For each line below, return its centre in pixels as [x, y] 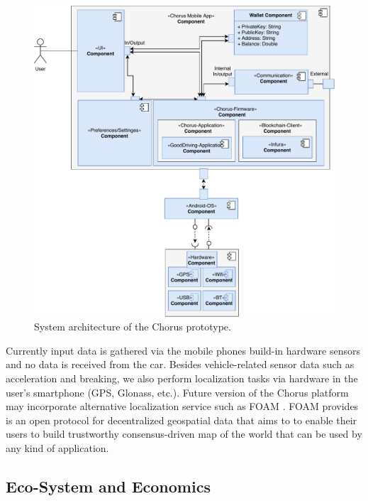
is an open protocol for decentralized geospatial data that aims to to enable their [182, 420]
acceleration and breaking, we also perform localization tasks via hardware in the [182, 378]
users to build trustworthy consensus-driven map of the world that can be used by [184, 434]
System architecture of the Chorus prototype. [133, 327]
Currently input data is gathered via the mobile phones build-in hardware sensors [183, 350]
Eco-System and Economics [108, 486]
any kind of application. [57, 448]
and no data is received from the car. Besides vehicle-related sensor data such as [180, 364]
